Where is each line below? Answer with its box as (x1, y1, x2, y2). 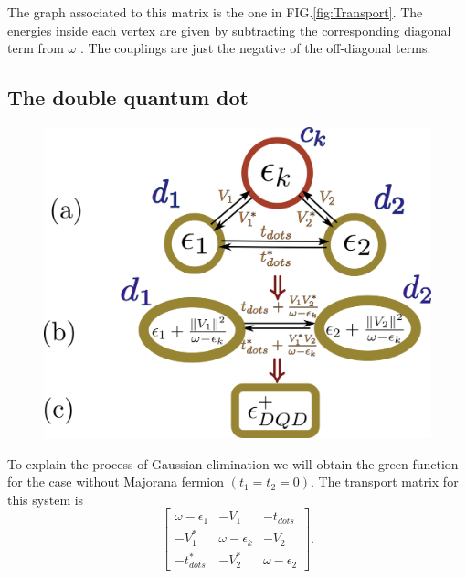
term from (7, 38, 64, 58)
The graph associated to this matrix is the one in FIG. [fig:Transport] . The (7, 3, 423, 21)
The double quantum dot (7, 83, 249, 112)
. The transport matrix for (311, 472, 459, 491)
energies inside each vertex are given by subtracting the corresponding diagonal (7, 20, 451, 39)
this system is (7, 489, 84, 508)
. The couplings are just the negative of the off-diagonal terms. (79, 38, 431, 58)
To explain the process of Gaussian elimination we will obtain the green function (7, 454, 459, 473)
